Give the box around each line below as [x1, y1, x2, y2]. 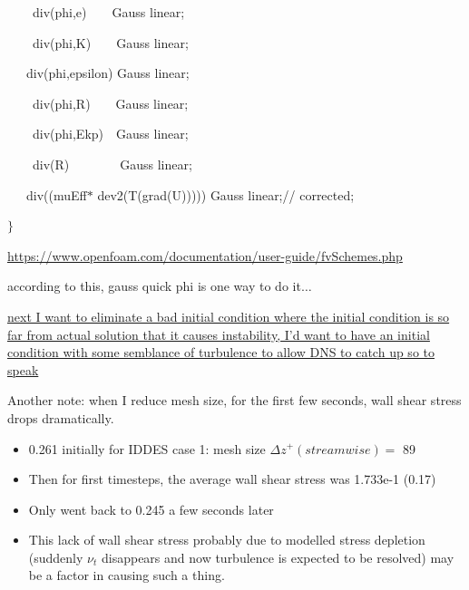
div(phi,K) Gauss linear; [32, 33, 189, 52]
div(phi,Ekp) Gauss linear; [32, 124, 189, 143]
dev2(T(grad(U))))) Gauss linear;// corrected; [97, 185, 355, 204]
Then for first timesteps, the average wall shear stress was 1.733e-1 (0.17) [28, 469, 436, 488]
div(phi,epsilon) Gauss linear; [25, 63, 190, 82]
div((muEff [25, 185, 87, 204]
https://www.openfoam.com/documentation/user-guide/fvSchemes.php [7, 246, 403, 265]
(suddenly [28, 547, 83, 566]
